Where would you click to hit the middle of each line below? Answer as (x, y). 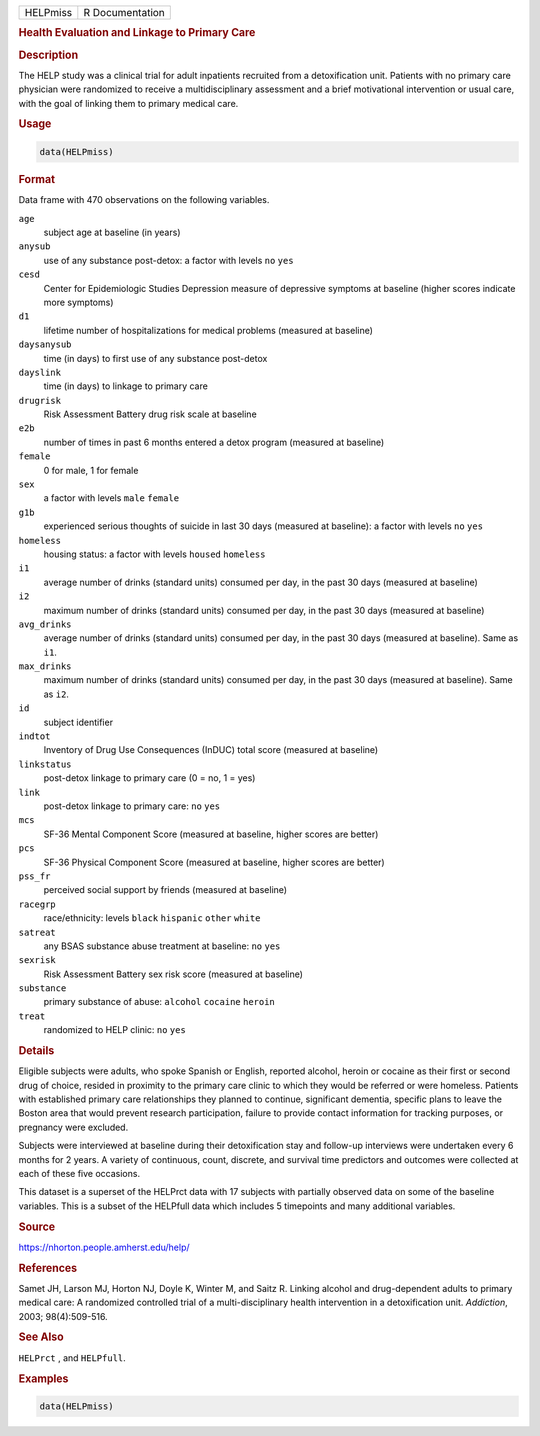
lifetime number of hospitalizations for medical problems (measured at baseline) (208, 330)
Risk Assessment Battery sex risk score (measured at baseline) (173, 974)
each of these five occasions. (79, 1174)
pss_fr (34, 876)
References (48, 1268)
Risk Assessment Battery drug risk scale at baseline (150, 414)
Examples (43, 1378)
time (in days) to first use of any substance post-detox (155, 358)
